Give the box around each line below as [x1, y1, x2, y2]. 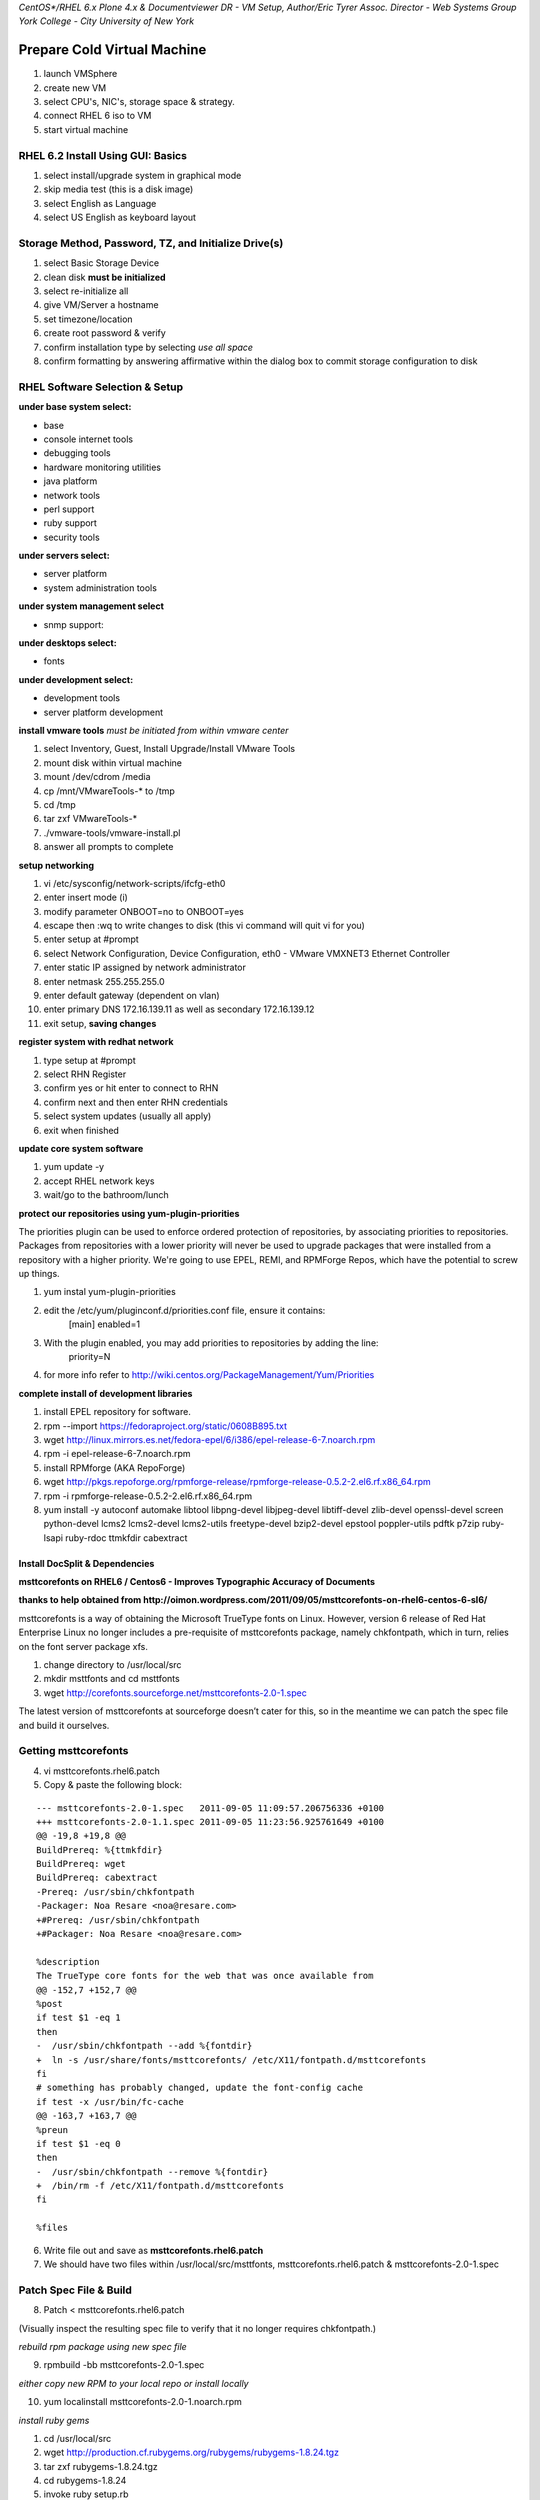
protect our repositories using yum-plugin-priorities [18, 1207, 240, 1219]
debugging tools [43, 447, 111, 459]
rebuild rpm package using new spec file [18, 2340, 187, 2352]
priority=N [68, 1351, 111, 1363]
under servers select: [18, 550, 110, 562]
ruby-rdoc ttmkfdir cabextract [65, 1531, 188, 1544]
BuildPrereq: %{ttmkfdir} [36, 1844, 164, 1855]
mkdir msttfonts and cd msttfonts [43, 1673, 180, 1685]
